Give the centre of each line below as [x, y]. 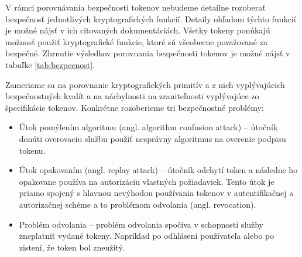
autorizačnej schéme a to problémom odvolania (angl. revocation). [138, 204]
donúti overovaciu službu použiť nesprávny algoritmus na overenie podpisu [152, 138]
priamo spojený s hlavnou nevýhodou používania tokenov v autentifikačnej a [156, 193]
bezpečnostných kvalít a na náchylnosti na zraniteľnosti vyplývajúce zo [132, 96]
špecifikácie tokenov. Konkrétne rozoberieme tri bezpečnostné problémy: [135, 107]
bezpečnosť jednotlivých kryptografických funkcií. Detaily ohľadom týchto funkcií [151, 18]
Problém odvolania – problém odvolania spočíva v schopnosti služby [141, 224]
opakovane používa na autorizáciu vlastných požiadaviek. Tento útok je [147, 181]
